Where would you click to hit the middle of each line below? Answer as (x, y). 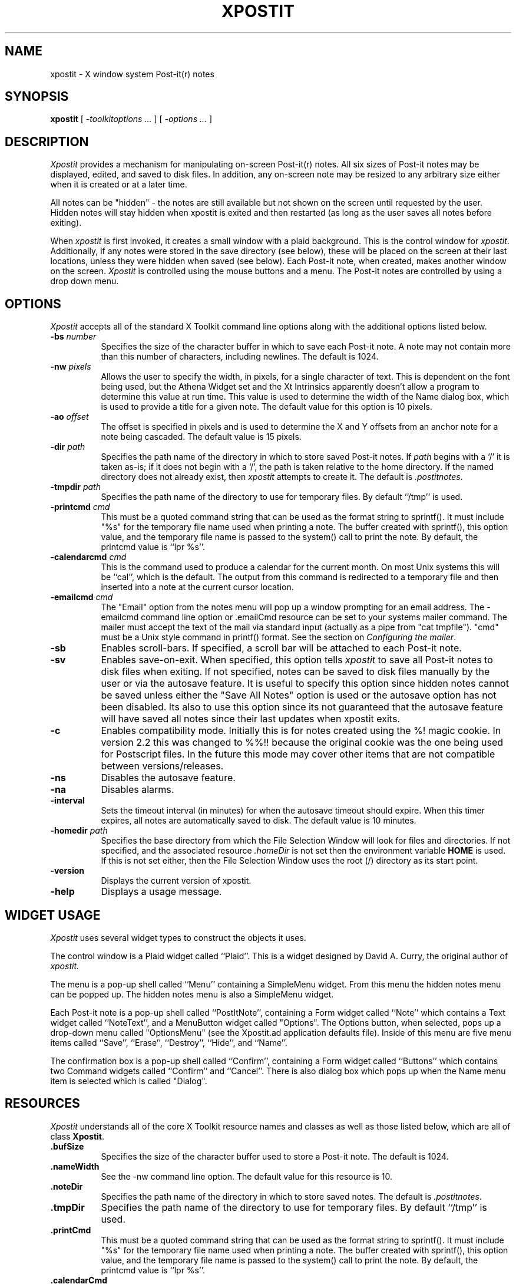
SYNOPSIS (37, 97)
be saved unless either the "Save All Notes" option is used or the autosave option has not (299, 695)
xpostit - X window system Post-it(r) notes (132, 74)
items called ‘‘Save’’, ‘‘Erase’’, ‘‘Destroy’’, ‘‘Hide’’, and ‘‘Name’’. (169, 1042)
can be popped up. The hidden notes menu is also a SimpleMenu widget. (192, 994)
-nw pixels (71, 367)
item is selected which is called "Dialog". (129, 1081)
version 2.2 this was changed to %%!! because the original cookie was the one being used (302, 743)
